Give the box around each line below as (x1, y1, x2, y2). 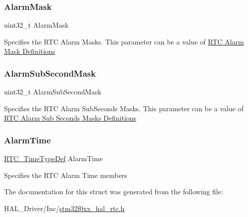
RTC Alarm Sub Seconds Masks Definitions (4, 113, 137, 123)
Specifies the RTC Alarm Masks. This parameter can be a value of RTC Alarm (4, 36, 244, 46)
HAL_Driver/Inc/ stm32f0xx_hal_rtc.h (4, 203, 125, 213)
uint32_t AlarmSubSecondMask (4, 87, 101, 97)
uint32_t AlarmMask (4, 20, 69, 30)
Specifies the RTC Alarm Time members (4, 170, 127, 180)
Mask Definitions (4, 46, 55, 56)
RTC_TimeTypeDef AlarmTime (4, 153, 103, 164)
